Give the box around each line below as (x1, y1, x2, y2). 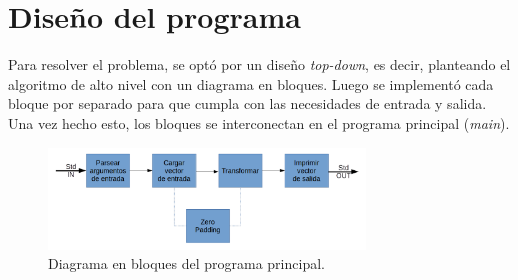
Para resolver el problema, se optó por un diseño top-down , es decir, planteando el (8, 54, 511, 75)
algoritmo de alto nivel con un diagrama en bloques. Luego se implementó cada (8, 73, 494, 94)
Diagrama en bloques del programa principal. (48, 253, 325, 274)
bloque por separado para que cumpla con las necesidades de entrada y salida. (8, 93, 487, 114)
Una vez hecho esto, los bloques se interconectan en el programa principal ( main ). (8, 112, 510, 133)
